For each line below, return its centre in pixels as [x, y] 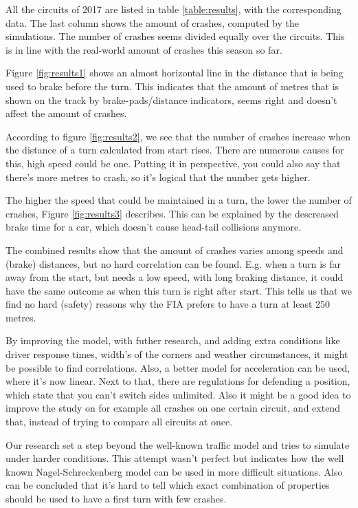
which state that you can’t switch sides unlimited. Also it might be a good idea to [178, 394]
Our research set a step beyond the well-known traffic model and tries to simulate [178, 444]
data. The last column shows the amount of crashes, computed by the [152, 22]
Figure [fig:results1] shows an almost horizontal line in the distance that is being [175, 73]
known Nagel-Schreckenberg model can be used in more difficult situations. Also [174, 471]
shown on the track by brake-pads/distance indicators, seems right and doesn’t [171, 99]
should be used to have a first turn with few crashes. [116, 498]
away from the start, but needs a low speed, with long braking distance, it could [175, 277]
